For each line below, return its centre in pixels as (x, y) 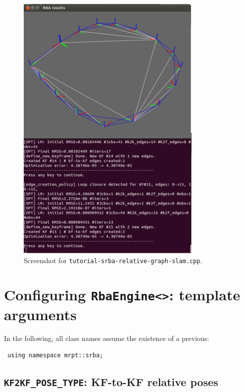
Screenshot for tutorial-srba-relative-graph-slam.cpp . (113, 260)
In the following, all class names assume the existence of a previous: (107, 338)
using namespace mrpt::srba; (55, 355)
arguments (40, 314)
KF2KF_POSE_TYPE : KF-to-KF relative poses (111, 381)
